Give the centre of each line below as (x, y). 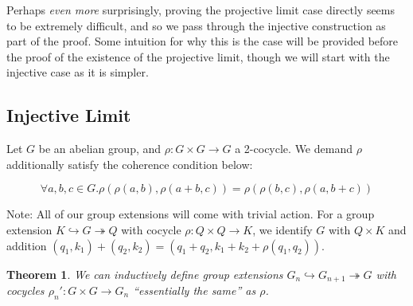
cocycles (25, 290)
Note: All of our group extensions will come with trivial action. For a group (191, 214)
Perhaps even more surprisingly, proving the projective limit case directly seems (201, 10)
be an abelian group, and (100, 149)
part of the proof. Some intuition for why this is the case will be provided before (203, 41)
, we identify (282, 229)
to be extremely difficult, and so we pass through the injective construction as (196, 25)
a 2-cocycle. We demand (294, 149)
